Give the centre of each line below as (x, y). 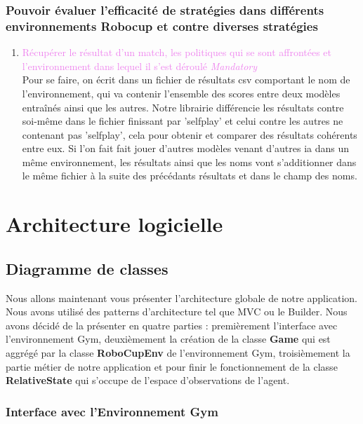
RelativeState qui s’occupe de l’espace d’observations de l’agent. (148, 380)
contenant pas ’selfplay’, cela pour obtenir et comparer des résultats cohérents (190, 134)
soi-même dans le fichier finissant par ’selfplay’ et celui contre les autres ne (183, 121)
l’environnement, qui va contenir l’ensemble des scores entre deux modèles (181, 93)
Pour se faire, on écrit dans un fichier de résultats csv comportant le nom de (186, 80)
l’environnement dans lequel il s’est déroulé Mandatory (140, 66)
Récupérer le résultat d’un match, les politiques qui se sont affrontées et (177, 52)
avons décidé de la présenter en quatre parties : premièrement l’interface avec (172, 325)
